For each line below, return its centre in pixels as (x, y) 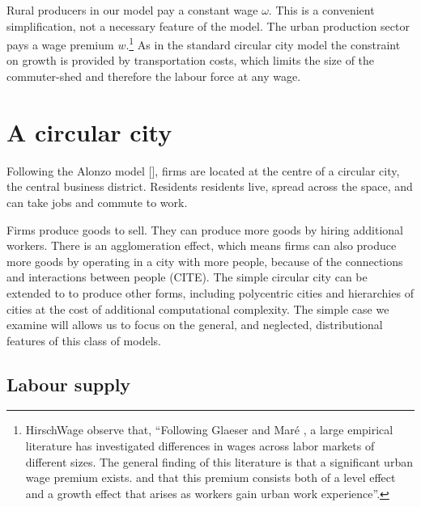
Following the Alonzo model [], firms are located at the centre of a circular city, (203, 170)
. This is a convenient (321, 10)
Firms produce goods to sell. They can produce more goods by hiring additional (205, 229)
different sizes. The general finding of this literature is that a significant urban (219, 461)
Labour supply (69, 384)
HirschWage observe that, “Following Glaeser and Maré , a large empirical (209, 430)
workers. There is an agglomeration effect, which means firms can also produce (202, 245)
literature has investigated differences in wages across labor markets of (200, 446)
